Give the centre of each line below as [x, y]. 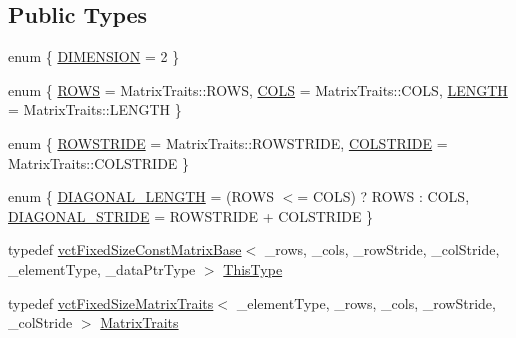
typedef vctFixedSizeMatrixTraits [111, 302]
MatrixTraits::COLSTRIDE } [99, 162]
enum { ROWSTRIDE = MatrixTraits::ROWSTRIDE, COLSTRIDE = [228, 142]
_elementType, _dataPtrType [102, 268]
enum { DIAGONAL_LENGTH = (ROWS [141, 196]
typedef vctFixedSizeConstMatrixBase [125, 249]
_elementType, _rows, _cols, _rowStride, [366, 302]
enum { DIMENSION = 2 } [94, 56]
